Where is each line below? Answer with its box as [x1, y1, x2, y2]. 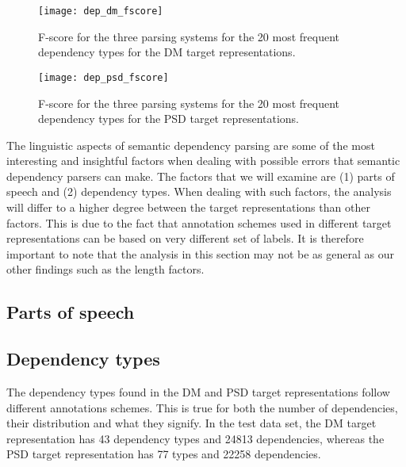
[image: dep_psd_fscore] [38, 71, 169, 83]
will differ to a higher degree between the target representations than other [6, 199, 370, 216]
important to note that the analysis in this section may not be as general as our [6, 245, 395, 262]
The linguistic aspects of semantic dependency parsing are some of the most [6, 136, 375, 153]
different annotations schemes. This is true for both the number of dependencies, [6, 399, 398, 415]
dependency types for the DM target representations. [38, 44, 296, 60]
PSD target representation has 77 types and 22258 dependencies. [6, 446, 321, 462]
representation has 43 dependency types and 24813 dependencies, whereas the [6, 430, 385, 446]
